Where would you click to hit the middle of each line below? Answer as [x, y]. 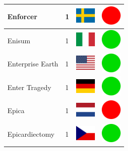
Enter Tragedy [29, 87]
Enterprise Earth [33, 64]
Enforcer [22, 16]
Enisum [19, 40]
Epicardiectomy [31, 134]
